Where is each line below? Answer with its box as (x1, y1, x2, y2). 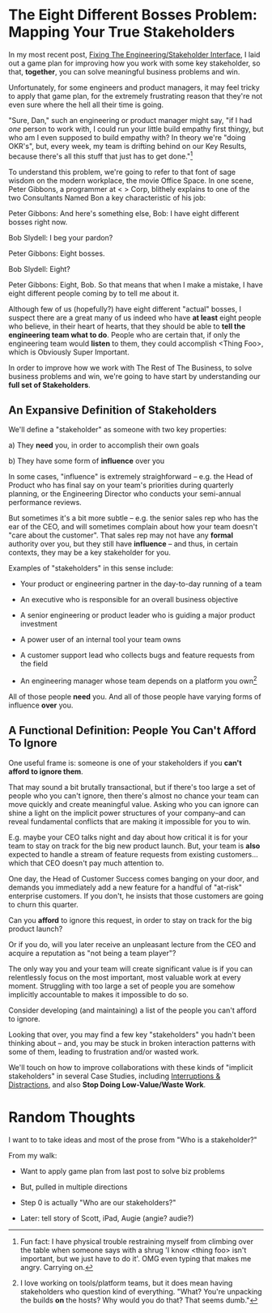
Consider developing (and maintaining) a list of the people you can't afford (8, 1005, 257, 1015)
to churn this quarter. (8, 899, 79, 909)
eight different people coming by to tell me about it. (8, 288, 180, 298)
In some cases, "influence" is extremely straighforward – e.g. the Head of (8, 472, 253, 482)
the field (19, 659, 49, 669)
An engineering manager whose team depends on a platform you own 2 (19, 674, 257, 686)
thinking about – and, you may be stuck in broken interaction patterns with (8, 1038, 256, 1047)
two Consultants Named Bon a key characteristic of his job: (8, 193, 206, 202)
